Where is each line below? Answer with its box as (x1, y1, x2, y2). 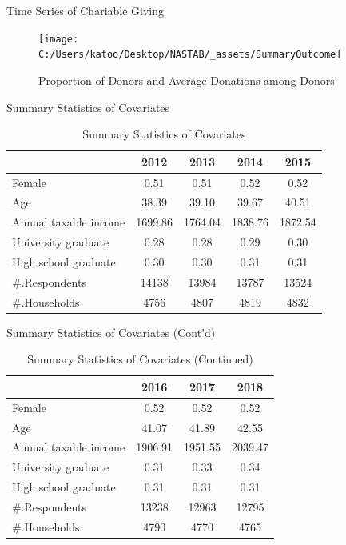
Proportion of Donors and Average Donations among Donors (38, 71, 335, 88)
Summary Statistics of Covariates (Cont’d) (6, 323, 216, 340)
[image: (38, 33, 79, 45)
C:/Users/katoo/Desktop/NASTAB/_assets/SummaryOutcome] (38, 49, 342, 61)
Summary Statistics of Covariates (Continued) (27, 351, 253, 367)
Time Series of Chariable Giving (6, 2, 165, 18)
